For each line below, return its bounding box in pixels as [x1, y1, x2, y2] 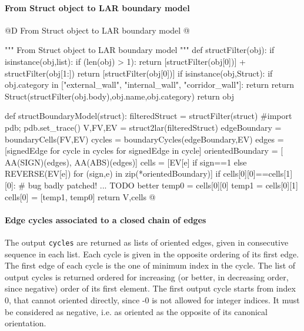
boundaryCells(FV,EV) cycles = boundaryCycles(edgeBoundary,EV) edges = [5, 133, 284, 145]
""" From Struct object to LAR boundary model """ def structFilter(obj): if [5, 44, 275, 56]
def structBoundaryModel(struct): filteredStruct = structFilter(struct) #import [5, 110, 292, 122]
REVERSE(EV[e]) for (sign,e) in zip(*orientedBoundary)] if [5, 167, 221, 180]
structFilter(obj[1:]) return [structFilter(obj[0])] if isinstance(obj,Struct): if [5, 67, 273, 79]
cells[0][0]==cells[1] [223, 167, 293, 180]
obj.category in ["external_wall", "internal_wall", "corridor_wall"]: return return [5, 78, 294, 91]
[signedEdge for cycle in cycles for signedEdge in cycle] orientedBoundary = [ [5, 144, 283, 157]
